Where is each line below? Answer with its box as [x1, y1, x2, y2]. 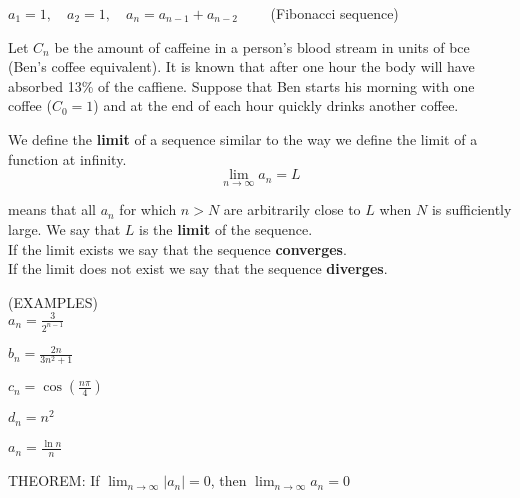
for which [119, 199, 177, 220]
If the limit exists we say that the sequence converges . [8, 238, 347, 259]
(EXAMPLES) [8, 291, 98, 312]
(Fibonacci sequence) [270, 3, 399, 23]
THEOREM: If [8, 470, 100, 491]
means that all [8, 199, 96, 220]
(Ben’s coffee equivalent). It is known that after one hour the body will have [8, 56, 475, 77]
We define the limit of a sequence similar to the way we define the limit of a [8, 128, 478, 149]
